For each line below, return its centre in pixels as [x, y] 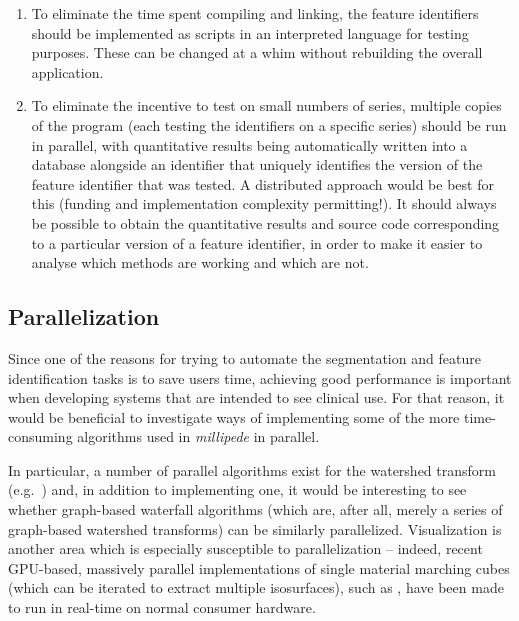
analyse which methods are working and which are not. [200, 262]
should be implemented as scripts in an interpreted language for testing [250, 32]
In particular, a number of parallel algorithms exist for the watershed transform [252, 469]
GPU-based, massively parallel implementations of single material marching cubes [259, 567]
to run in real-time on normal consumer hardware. [162, 607]
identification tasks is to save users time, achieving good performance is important [260, 377]
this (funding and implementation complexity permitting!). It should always [264, 203]
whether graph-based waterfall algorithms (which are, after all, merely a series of [255, 509]
